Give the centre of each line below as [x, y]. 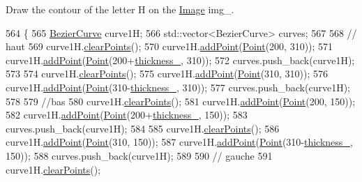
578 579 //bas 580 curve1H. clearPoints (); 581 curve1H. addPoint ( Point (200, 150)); [181, 101]
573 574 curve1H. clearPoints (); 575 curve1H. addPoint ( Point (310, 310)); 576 [167, 74]
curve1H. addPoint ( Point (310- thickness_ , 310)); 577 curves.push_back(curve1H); [178, 87]
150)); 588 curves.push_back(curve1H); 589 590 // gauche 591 [139, 155]
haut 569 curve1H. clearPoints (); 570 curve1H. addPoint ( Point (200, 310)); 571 [169, 46]
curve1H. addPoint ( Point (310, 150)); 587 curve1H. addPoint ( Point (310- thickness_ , [179, 142]
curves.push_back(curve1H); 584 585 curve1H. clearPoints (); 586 [143, 128]
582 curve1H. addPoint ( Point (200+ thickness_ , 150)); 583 [127, 115]
